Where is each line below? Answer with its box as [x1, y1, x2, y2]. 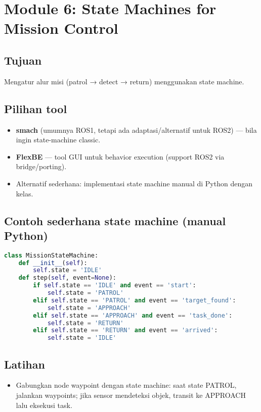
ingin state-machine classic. [16, 134, 101, 145]
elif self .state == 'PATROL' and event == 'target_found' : [33, 296, 236, 304]
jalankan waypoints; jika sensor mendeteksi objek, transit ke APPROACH [16, 390, 246, 400]
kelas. [16, 188, 33, 198]
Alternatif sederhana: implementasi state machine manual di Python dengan [16, 178, 252, 188]
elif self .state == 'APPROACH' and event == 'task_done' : [33, 312, 233, 319]
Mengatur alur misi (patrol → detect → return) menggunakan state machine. [4, 76, 244, 86]
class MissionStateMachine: [4, 251, 99, 259]
